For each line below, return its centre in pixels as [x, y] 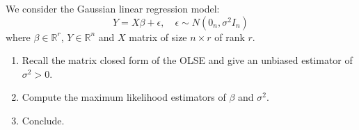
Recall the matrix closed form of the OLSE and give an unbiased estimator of [187, 60]
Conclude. [43, 120]
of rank [230, 36]
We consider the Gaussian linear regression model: [113, 8]
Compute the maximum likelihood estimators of [124, 97]
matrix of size [158, 36]
